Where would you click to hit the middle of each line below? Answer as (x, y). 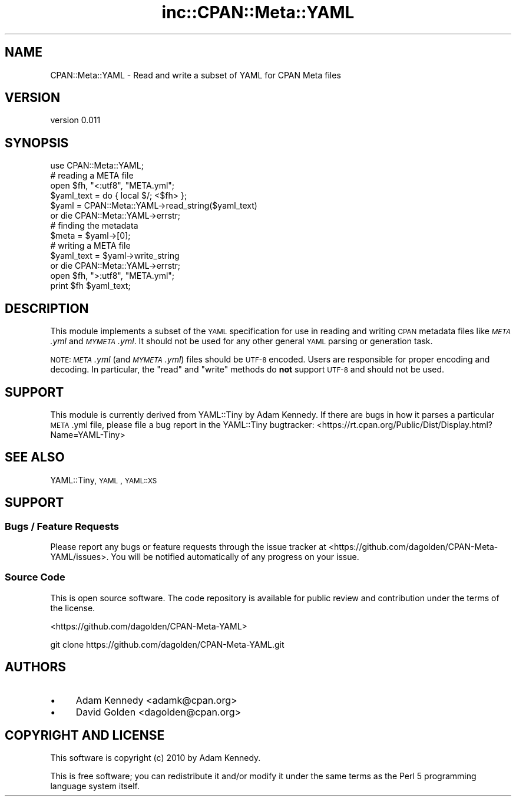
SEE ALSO (35, 457)
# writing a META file (90, 246)
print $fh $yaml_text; (90, 286)
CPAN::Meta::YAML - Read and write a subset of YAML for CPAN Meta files (196, 75)
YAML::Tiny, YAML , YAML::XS (104, 480)
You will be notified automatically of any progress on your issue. (235, 557)
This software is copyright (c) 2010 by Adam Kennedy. (156, 758)
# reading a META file (92, 176)
